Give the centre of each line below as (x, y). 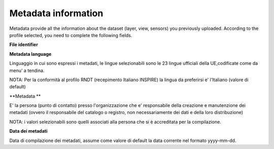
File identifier (24, 45)
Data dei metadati (28, 131)
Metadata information (56, 13)
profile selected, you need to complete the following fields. (71, 35)
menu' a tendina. (27, 70)
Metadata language (30, 54)
